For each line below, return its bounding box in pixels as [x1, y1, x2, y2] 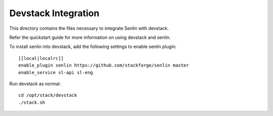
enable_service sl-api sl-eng [18, 70, 94, 75]
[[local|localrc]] [18, 55, 64, 61]
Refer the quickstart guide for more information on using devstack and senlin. [9, 34, 171, 40]
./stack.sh [18, 99, 45, 105]
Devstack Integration [9, 8, 100, 19]
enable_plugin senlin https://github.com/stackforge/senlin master [18, 63, 189, 68]
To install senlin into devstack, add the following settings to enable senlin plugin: [9, 43, 177, 50]
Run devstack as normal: [9, 81, 61, 87]
